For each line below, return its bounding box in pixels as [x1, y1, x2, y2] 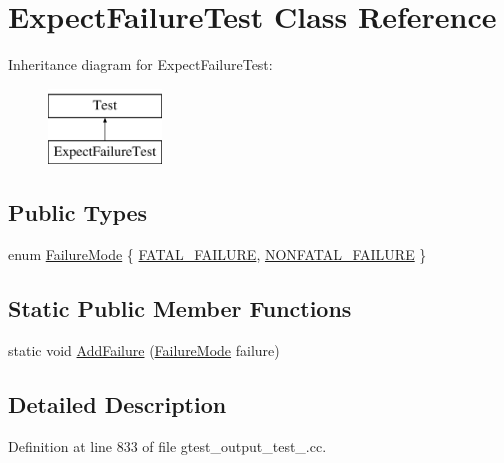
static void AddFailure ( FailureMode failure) [8, 339, 280, 360]
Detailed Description [8, 388, 227, 419]
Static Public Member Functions [8, 293, 352, 324]
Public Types [8, 197, 148, 228]
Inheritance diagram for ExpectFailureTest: [8, 54, 273, 75]
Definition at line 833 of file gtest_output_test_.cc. [8, 435, 327, 456]
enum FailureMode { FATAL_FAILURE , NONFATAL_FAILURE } [8, 244, 427, 265]
